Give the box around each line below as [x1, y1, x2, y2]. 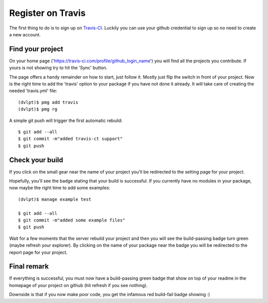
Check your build [9, 156, 64, 164]
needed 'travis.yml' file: [9, 88, 58, 94]
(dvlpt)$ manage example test [18, 197, 92, 202]
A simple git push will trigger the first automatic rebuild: [9, 117, 123, 123]
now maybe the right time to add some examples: [9, 185, 110, 191]
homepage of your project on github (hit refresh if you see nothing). [9, 282, 148, 288]
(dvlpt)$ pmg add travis [18, 100, 78, 105]
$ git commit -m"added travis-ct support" [18, 136, 123, 142]
